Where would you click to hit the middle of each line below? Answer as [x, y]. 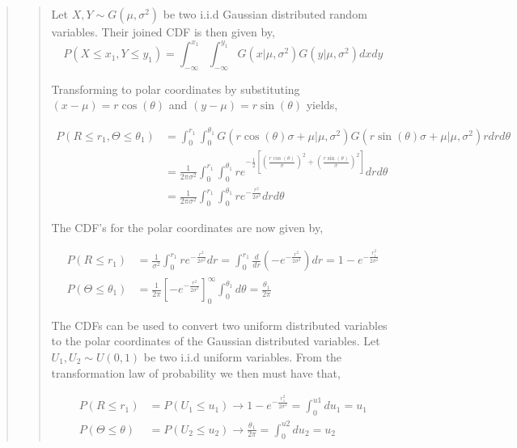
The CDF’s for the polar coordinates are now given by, [187, 227]
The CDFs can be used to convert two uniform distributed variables [219, 325]
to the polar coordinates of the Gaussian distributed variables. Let [216, 341]
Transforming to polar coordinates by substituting [176, 89]
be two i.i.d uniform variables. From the [243, 357]
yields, [322, 105]
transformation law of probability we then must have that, [196, 372]
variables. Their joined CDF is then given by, [163, 32]
